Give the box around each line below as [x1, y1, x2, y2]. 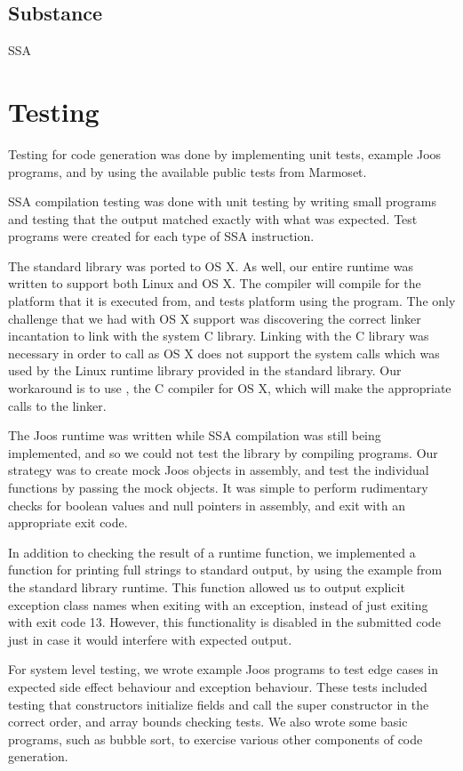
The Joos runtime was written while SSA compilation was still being [8, 426, 381, 445]
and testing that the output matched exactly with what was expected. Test [8, 209, 418, 228]
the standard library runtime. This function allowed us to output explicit [8, 577, 405, 596]
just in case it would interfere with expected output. [8, 630, 292, 648]
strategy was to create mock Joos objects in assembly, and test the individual [8, 461, 429, 479]
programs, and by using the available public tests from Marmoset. [8, 162, 367, 181]
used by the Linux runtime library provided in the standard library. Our [8, 361, 402, 380]
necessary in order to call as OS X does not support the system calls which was [8, 343, 440, 362]
